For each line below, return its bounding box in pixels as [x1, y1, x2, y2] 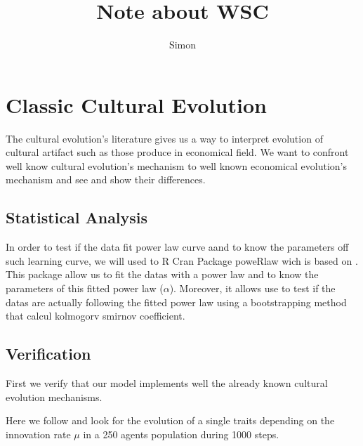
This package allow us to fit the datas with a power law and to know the [6, 267, 319, 282]
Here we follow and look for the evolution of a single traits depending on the [6, 413, 335, 428]
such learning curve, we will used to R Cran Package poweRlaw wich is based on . [6, 253, 358, 268]
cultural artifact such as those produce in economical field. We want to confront [6, 145, 349, 159]
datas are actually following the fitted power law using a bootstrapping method [6, 294, 347, 309]
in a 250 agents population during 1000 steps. [83, 426, 279, 441]
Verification [6, 343, 91, 365]
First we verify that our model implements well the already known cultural [6, 376, 328, 390]
